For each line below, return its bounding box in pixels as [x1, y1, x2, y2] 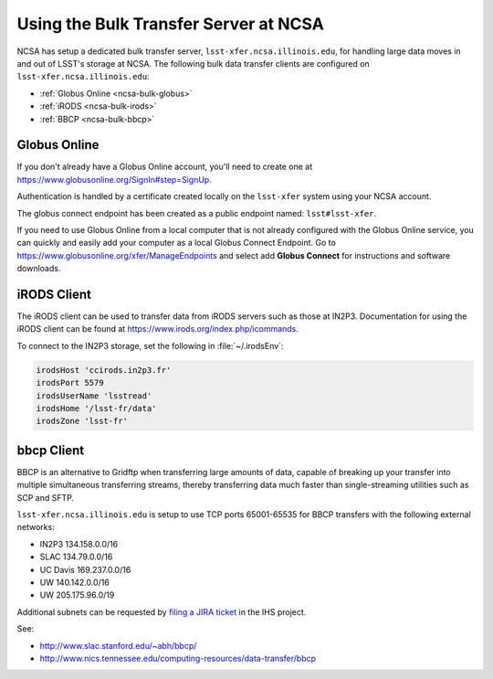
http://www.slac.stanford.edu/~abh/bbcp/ [39, 640, 197, 651]
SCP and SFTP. [16, 492, 75, 503]
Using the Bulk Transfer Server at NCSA [16, 14, 324, 34]
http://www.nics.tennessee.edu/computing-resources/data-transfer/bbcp [39, 652, 317, 663]
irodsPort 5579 [36, 377, 104, 388]
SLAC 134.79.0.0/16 [39, 551, 113, 562]
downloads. [16, 263, 61, 274]
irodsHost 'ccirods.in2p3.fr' [36, 365, 172, 375]
